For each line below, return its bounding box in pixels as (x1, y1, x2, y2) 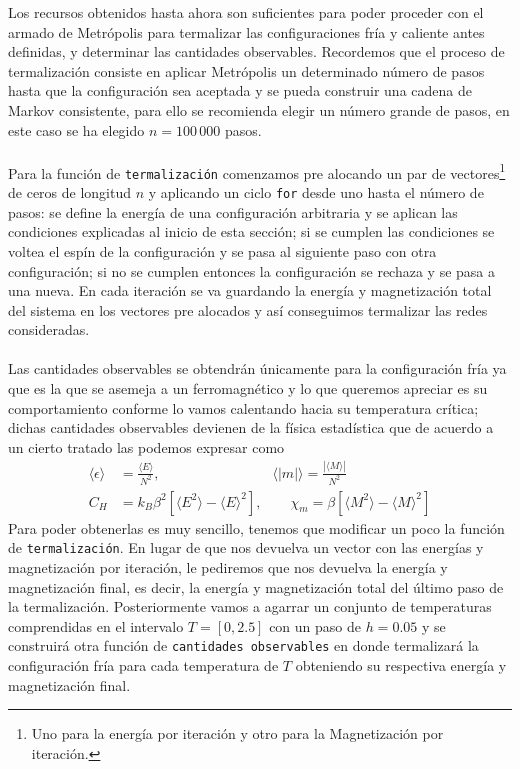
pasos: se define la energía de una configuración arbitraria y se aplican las (8, 201, 458, 222)
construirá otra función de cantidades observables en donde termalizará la (8, 635, 479, 656)
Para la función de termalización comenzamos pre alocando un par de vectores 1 (8, 159, 506, 183)
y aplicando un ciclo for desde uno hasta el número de (148, 182, 484, 203)
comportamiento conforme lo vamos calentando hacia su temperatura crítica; (8, 397, 479, 418)
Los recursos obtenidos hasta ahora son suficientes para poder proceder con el (8, 2, 484, 22)
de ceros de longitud (8, 182, 132, 203)
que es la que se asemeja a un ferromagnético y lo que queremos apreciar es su (8, 378, 488, 399)
